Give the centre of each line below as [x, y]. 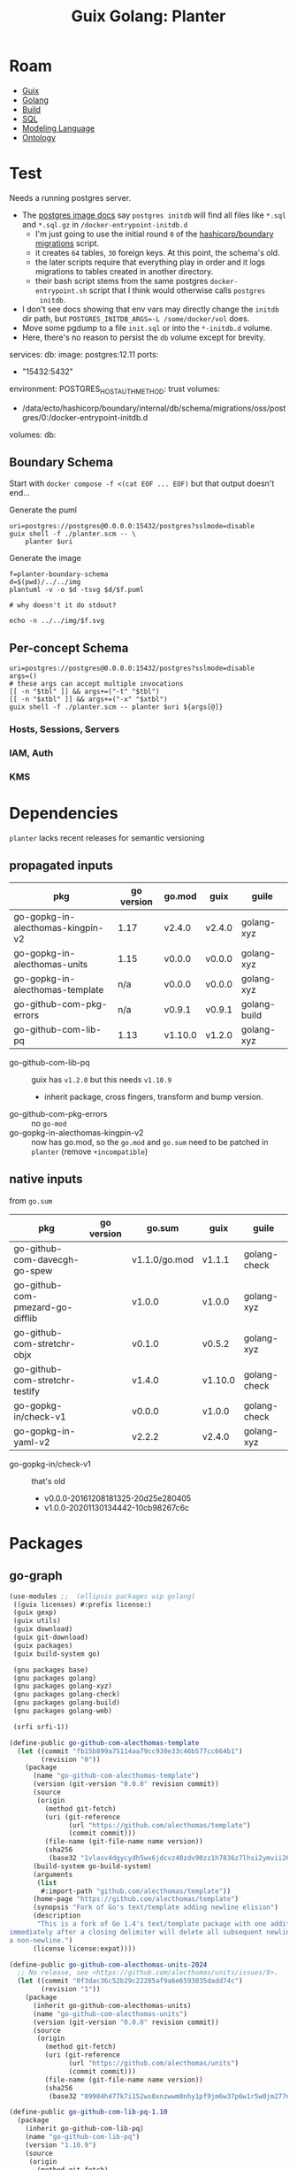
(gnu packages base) [51, 1670]
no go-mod [49, 1123]
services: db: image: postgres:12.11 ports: [84, 354]
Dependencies [64, 814]
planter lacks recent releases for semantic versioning [107, 838]
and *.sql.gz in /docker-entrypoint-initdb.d [105, 224]
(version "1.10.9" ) [61, 2145]
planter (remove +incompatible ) [90, 1151]
